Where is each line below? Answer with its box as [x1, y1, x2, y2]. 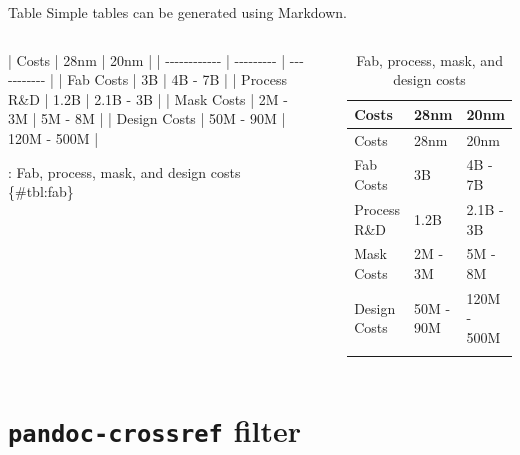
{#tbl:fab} [8, 181, 74, 202]
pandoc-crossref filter [8, 409, 301, 450]
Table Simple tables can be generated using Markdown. [8, 2, 347, 22]
